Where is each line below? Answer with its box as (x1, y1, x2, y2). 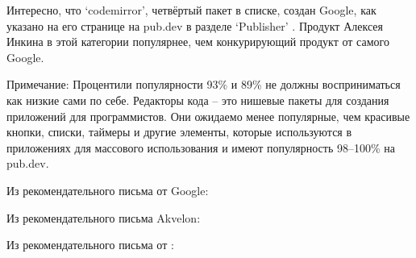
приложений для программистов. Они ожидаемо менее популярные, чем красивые (6, 107, 410, 124)
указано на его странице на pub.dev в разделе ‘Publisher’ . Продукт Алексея (6, 17, 383, 34)
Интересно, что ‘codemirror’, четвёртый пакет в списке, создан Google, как (6, 2, 376, 18)
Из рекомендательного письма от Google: (6, 181, 209, 198)
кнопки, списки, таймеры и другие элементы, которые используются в (6, 123, 352, 140)
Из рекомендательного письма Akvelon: (6, 209, 201, 226)
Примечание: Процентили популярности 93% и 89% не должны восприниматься (6, 76, 401, 93)
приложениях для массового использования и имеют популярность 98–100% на (6, 139, 395, 156)
